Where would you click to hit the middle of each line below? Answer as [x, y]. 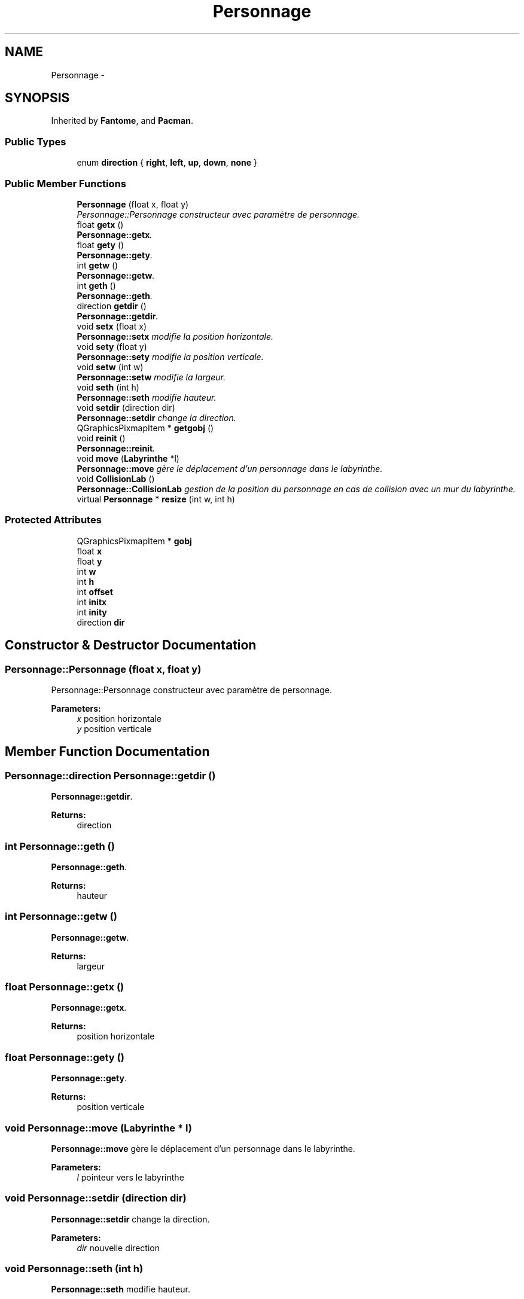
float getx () [100, 224]
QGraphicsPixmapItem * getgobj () [145, 428]
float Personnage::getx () [65, 987]
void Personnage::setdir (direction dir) [96, 1198]
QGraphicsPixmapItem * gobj [134, 541]
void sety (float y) [112, 346]
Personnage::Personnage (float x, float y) [103, 669]
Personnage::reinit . [116, 448]
